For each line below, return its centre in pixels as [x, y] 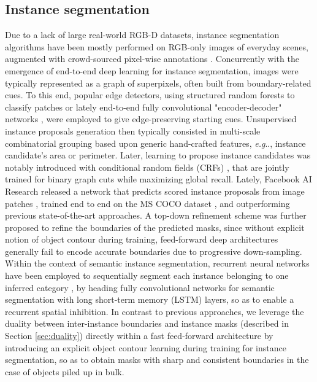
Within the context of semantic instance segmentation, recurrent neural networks [157, 263]
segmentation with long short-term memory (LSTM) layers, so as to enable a [150, 299]
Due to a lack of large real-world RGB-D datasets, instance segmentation [142, 35]
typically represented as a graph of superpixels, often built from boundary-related [158, 83]
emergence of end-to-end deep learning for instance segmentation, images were [152, 70]
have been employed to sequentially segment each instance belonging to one [147, 275]
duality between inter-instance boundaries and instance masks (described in [147, 323]
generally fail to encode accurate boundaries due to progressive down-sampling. [154, 251]
